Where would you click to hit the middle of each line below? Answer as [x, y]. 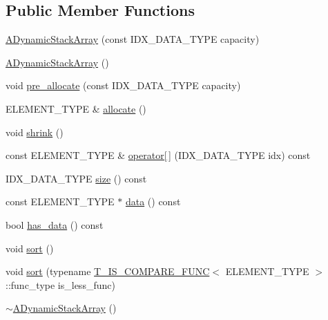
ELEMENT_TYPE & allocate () [76, 108]
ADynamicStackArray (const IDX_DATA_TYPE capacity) [133, 39]
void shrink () [35, 132]
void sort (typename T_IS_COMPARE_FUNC [108, 271]
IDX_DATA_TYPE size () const [76, 178]
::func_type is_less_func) [60, 284]
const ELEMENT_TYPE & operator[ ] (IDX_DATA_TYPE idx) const [158, 155]
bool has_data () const [55, 224]
